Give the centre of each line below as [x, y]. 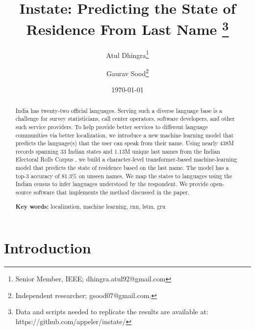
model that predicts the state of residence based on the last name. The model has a [122, 168]
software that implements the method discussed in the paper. [112, 192]
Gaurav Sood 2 [127, 72]
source [24, 192]
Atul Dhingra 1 [127, 54]
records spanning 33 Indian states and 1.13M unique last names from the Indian [118, 151]
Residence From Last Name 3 [127, 28]
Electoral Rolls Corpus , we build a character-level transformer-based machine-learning [126, 159]
